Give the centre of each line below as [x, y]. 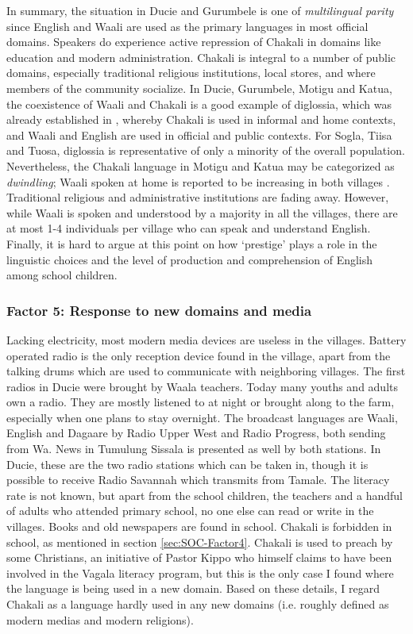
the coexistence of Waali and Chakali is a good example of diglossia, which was [199, 104]
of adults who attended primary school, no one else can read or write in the [190, 511]
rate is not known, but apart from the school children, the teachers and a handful [205, 495]
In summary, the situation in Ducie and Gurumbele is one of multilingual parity [200, 10]
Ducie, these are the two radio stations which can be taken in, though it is [187, 464]
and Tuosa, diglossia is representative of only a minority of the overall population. [206, 150]
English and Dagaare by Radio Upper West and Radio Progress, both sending [196, 433]
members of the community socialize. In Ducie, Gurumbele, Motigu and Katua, [199, 88]
